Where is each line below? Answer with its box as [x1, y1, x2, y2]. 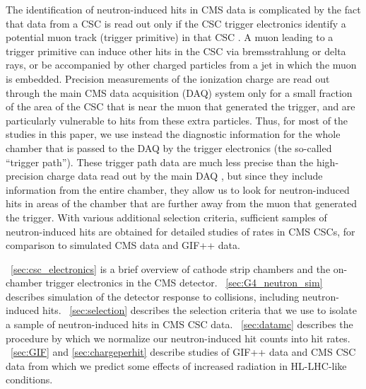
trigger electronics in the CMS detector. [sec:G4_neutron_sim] [45, 275, 323, 290]
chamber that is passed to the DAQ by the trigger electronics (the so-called [6, 140, 332, 155]
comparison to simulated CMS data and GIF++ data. [6, 238, 240, 252]
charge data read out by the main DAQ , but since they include [47, 168, 323, 183]
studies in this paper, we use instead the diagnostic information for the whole [6, 127, 341, 141]
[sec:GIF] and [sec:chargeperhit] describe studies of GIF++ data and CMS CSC [11, 344, 356, 359]
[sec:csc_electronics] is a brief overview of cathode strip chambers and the [11, 261, 331, 276]
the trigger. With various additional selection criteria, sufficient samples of [6, 209, 327, 224]
